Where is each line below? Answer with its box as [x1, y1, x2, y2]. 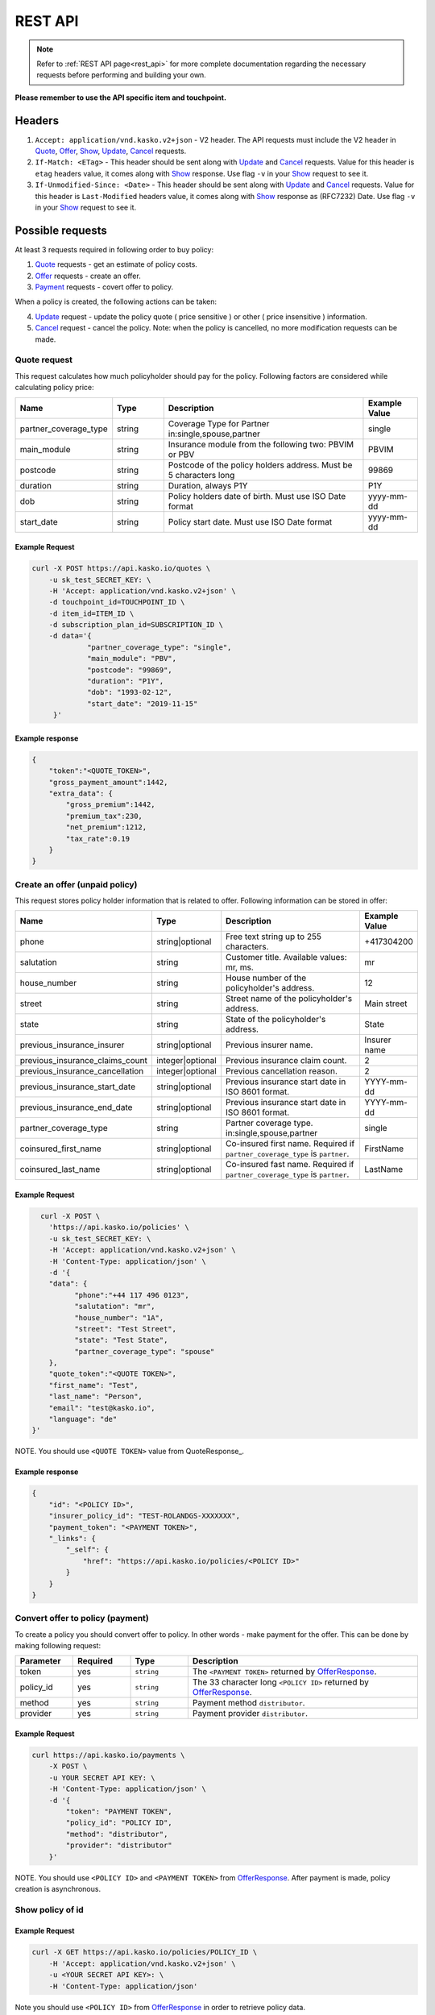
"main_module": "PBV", [87, 654, 177, 663]
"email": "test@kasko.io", [48, 1403, 156, 1412]
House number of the [226, 972, 307, 983]
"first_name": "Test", [48, 1381, 139, 1390]
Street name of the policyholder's [226, 993, 353, 1004]
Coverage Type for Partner [168, 418, 270, 429]
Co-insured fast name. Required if [226, 1159, 354, 1170]
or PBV [168, 448, 195, 459]
